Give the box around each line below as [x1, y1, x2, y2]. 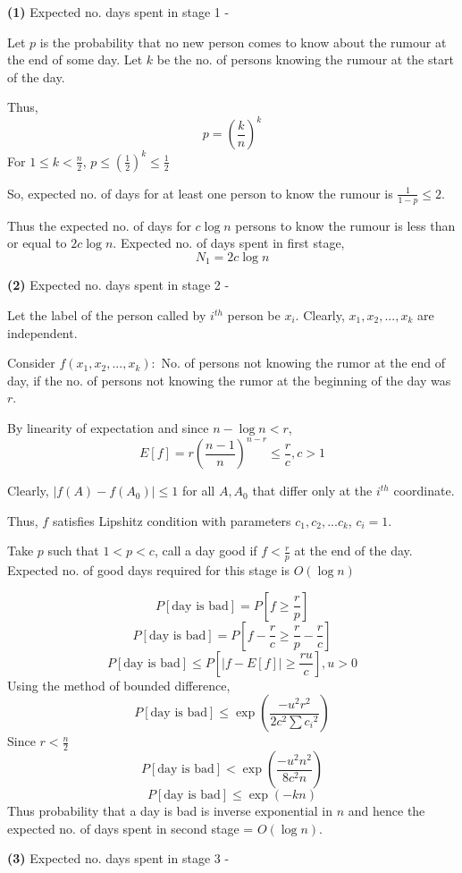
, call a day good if [154, 541, 257, 560]
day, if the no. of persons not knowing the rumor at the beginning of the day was [7, 370, 451, 389]
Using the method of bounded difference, [7, 675, 231, 694]
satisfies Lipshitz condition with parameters [52, 511, 291, 530]
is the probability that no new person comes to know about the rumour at [39, 32, 447, 51]
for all [181, 481, 215, 500]
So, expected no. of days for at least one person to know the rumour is [7, 183, 393, 202]
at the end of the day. [294, 541, 413, 560]
